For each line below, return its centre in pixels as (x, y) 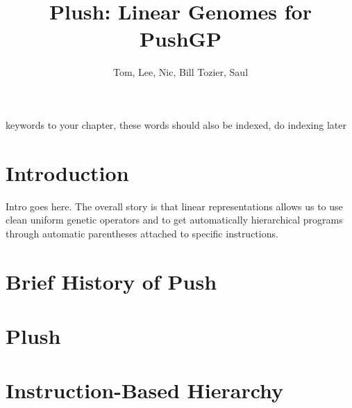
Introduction (67, 172)
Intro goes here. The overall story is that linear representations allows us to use (174, 206)
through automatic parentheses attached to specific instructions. (142, 233)
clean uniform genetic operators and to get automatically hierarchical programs (174, 220)
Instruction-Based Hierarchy (145, 390)
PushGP (181, 39)
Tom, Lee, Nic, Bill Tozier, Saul (181, 72)
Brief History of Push (111, 281)
